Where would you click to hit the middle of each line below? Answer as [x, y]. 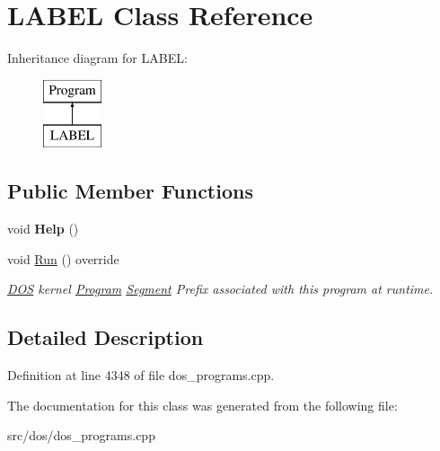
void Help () [43, 229]
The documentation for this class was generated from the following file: [202, 405]
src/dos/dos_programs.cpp [81, 435]
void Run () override [63, 258]
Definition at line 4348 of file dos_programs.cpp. [141, 375]
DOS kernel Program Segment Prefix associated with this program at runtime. [220, 289]
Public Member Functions [130, 191]
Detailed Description [106, 337]
